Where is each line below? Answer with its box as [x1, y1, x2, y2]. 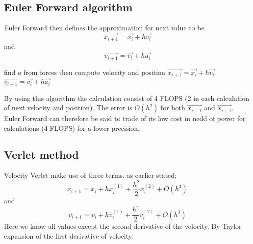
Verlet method [4, 147, 79, 162]
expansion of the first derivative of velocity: [4, 230, 134, 241]
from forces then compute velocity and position [24, 67, 165, 77]
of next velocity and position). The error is [4, 102, 132, 113]
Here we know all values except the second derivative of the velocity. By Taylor [4, 221, 242, 231]
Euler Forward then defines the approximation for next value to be [4, 23, 204, 33]
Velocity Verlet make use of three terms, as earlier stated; [4, 170, 177, 180]
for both [160, 102, 185, 113]
